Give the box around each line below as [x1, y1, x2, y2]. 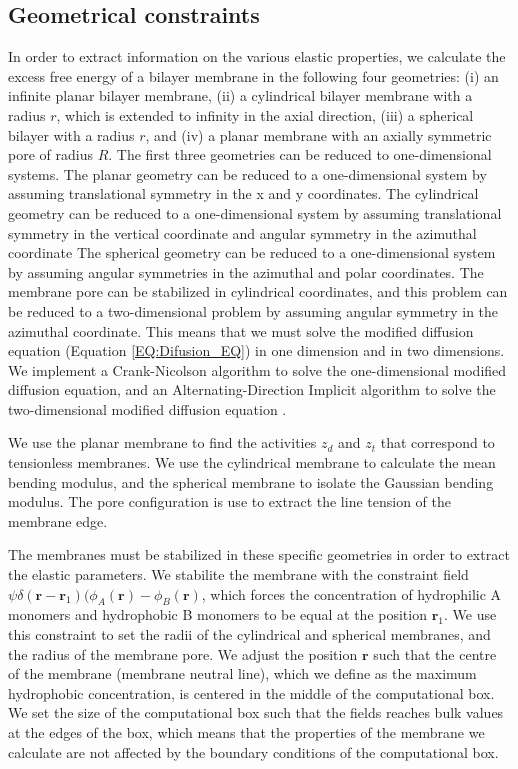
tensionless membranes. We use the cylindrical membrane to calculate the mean [8, 452, 496, 473]
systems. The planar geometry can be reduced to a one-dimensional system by [8, 163, 487, 184]
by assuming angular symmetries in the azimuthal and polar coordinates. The [8, 261, 484, 282]
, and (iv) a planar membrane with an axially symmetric [145, 124, 492, 145]
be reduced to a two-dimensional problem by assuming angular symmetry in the [8, 300, 499, 321]
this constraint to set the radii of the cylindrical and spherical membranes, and [8, 624, 491, 645]
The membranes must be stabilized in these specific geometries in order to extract [8, 544, 510, 565]
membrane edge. [8, 510, 108, 531]
